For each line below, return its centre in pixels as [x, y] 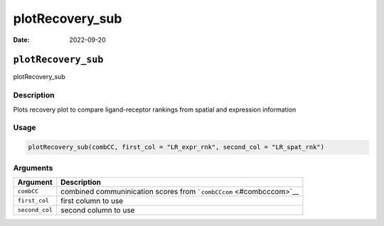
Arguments [33, 168]
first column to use [92, 200]
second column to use [98, 210]
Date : [21, 40]
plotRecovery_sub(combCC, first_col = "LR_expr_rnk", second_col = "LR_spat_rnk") [176, 147]
